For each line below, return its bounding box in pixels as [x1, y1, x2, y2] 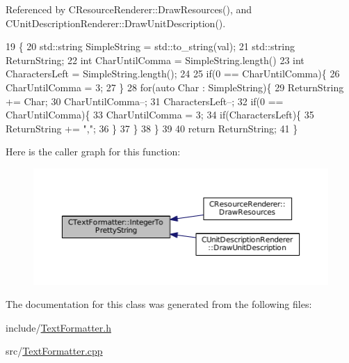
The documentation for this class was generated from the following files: [6, 297, 312, 311]
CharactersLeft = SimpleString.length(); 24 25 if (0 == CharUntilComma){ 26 [6, 66, 340, 81]
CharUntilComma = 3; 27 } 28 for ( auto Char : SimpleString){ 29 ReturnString [6, 79, 344, 94]
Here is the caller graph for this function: [6, 144, 181, 159]
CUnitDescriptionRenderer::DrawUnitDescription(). [6, 15, 226, 30]
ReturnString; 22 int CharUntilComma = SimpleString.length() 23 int [6, 52, 305, 67]
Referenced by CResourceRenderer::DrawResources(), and [6, 2, 252, 16]
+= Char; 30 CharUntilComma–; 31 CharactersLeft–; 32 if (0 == [6, 93, 284, 108]
